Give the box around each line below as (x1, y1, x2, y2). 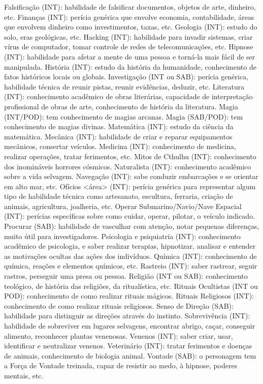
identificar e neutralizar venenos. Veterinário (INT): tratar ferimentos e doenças (4, 340, 252, 351)
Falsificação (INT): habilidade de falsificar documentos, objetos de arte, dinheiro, (4, 2, 256, 12)
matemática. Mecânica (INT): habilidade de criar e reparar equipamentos (4, 131, 233, 141)
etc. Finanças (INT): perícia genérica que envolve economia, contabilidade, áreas (4, 11, 254, 22)
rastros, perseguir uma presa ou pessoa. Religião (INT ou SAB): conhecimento (4, 271, 248, 281)
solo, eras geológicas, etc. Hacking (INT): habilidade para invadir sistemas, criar (4, 31, 253, 42)
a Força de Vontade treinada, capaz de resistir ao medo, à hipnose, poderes (4, 360, 238, 371)
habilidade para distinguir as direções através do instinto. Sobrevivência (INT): (4, 310, 250, 321)
